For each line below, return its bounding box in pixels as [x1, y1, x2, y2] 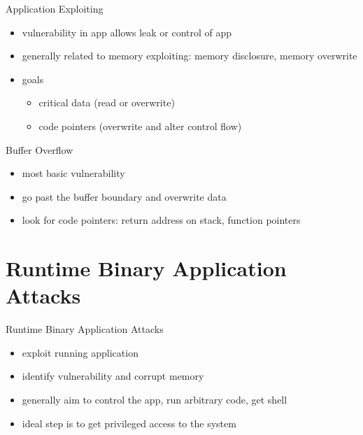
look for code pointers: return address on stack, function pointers [22, 213, 301, 227]
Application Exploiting [6, 1, 104, 15]
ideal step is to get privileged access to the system [22, 415, 236, 430]
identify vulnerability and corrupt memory [22, 369, 204, 383]
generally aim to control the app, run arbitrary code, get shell [22, 392, 287, 407]
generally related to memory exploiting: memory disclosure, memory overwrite [22, 48, 357, 63]
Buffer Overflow [6, 142, 73, 157]
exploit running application [22, 345, 138, 359]
